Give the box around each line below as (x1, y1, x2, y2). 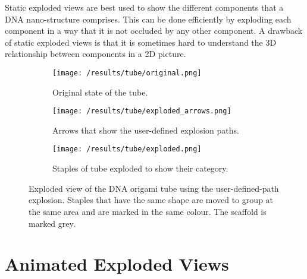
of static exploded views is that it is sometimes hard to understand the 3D (5, 36, 277, 48)
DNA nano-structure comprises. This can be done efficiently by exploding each (5, 12, 292, 25)
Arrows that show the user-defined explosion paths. (52, 123, 239, 136)
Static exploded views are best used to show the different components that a (5, 1, 284, 13)
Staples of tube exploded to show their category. (52, 162, 228, 175)
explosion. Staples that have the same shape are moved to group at (29, 194, 274, 206)
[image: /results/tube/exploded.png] (52, 145, 202, 154)
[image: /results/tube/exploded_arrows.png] (52, 107, 231, 116)
